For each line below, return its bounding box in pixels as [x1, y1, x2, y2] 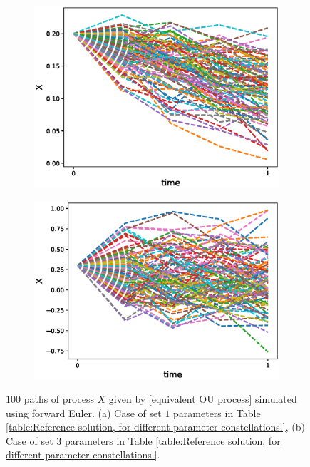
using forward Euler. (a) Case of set [6, 405, 162, 420]
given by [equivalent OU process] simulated [108, 391, 297, 406]
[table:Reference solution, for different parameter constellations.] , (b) [6, 419, 305, 434]
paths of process [24, 391, 94, 406]
